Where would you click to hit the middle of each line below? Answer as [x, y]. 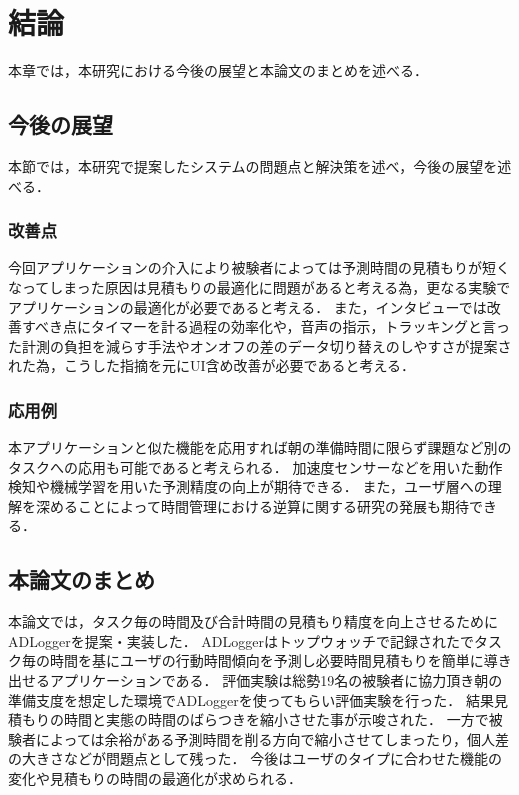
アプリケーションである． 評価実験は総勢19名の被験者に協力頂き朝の [276, 680]
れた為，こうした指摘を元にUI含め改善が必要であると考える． [211, 365]
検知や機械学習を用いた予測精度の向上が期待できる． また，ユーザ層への [248, 486]
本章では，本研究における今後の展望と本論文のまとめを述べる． [218, 70]
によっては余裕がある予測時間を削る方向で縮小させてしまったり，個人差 [272, 738]
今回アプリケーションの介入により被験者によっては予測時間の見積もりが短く [259, 267]
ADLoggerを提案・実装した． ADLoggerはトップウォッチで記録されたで [241, 640]
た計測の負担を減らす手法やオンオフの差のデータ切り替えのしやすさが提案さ [260, 345]
